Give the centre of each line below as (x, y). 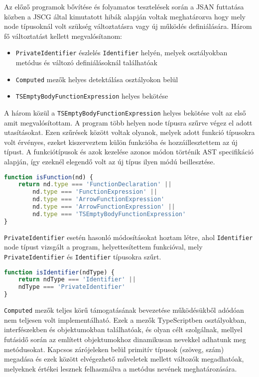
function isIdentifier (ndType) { (59, 272)
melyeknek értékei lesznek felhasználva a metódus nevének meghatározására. (121, 368)
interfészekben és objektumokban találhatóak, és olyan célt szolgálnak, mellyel (123, 329)
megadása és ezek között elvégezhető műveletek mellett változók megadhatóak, (124, 359)
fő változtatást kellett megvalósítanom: (63, 36)
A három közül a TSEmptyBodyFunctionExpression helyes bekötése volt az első (125, 112)
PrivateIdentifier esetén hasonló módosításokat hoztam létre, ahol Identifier (129, 237)
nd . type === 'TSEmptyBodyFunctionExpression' (109, 214)
